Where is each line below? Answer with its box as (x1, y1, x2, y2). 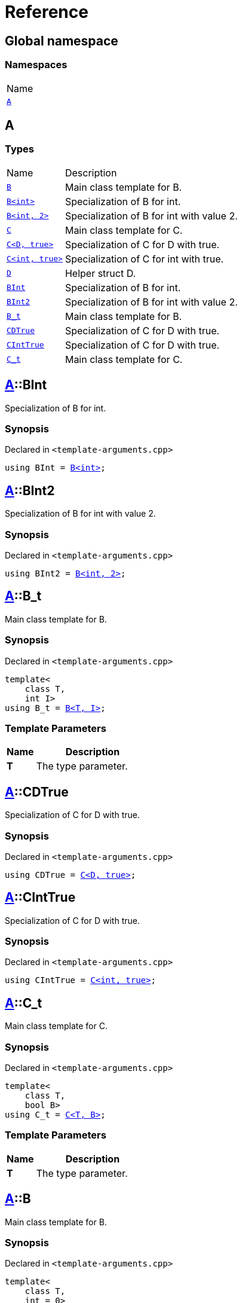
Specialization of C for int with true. (65, 252, 224, 265)
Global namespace (5, 33, 118, 48)
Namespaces (5, 59, 68, 71)
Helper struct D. (65, 267, 136, 279)
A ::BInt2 (5, 483, 55, 498)
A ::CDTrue (5, 784, 69, 800)
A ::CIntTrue (5, 890, 76, 905)
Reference (5, 2, 88, 22)
